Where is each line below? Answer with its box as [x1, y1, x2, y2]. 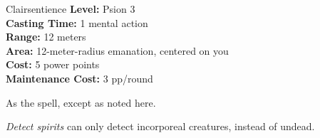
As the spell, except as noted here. [6, 95, 156, 110]
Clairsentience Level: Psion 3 [6, 1, 135, 16]
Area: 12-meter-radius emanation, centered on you [6, 43, 229, 58]
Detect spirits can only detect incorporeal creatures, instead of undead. [6, 119, 315, 134]
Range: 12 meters [6, 29, 86, 44]
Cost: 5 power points [6, 57, 100, 72]
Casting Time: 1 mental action [6, 15, 148, 30]
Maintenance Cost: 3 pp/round [6, 70, 153, 85]
